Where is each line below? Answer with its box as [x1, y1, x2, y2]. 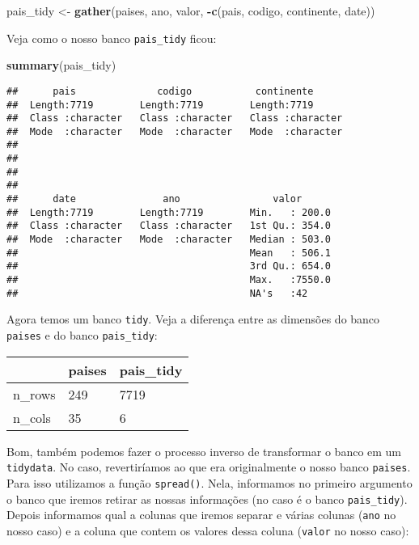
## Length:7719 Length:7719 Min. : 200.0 [6, 206, 331, 218]
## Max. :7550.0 [6, 274, 331, 286]
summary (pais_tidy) [6, 57, 116, 74]
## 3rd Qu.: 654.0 [6, 260, 331, 272]
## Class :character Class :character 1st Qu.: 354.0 [6, 220, 331, 232]
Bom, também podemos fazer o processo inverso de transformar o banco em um [6, 442, 402, 459]
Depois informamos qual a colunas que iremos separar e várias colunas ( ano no [6, 506, 396, 523]
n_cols [13, 408, 51, 427]
